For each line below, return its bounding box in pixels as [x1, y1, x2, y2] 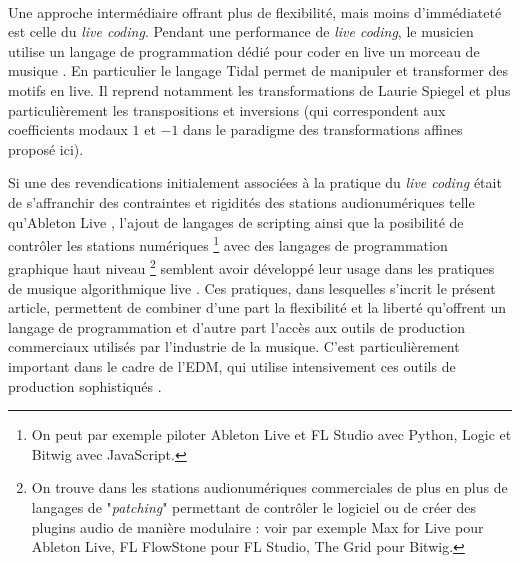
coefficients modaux [8, 119, 128, 140]
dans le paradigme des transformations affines [183, 119, 463, 140]
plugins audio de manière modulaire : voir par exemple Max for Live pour [31, 516, 484, 537]
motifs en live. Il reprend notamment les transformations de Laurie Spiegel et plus [8, 79, 511, 100]
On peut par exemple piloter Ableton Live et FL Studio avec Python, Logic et [31, 424, 512, 445]
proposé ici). [8, 138, 84, 159]
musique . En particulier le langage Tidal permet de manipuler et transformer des [8, 60, 509, 81]
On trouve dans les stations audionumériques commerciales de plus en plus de [31, 477, 508, 498]
